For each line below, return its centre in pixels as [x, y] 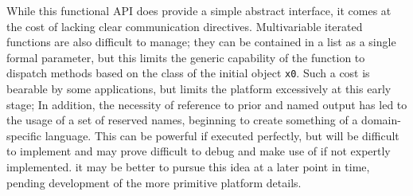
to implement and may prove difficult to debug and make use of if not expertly [199, 151]
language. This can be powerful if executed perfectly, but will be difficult [222, 135]
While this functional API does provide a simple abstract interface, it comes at [199, 10]
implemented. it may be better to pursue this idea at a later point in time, [188, 167]
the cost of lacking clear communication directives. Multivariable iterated [185, 26]
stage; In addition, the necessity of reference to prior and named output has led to [207, 104]
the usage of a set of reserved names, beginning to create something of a [182, 120]
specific [24, 135]
